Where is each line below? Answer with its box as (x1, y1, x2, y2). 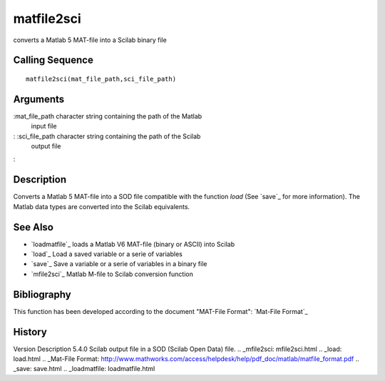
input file (31, 122, 57, 131)
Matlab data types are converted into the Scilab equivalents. (13, 202, 190, 210)
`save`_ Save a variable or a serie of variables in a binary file (31, 260, 207, 268)
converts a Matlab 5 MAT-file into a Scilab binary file (13, 36, 167, 44)
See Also (13, 221, 53, 233)
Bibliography (13, 288, 71, 300)
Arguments (13, 93, 65, 105)
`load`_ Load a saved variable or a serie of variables (31, 250, 183, 258)
